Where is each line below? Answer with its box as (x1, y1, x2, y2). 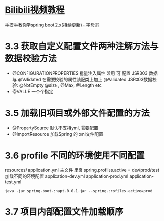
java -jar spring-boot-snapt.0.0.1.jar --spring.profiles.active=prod (5, 188, 153, 193)
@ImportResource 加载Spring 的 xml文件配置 (12, 131, 103, 137)
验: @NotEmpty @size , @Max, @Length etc (12, 82, 102, 88)
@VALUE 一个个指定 (12, 88, 54, 94)
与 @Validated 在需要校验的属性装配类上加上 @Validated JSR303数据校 (12, 76, 157, 82)
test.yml (5, 179, 22, 185)
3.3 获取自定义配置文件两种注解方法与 (5, 41, 159, 52)
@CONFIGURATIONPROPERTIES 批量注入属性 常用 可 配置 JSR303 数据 (12, 70, 158, 76)
